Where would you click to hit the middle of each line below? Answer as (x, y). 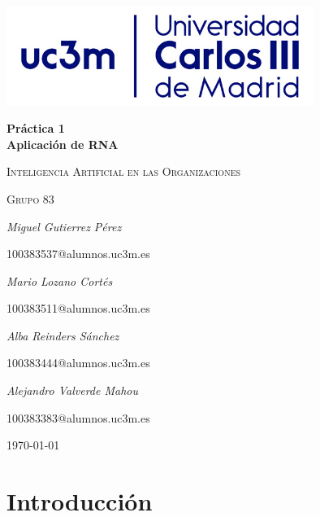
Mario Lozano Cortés (60, 280)
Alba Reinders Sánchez (63, 335)
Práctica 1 (36, 128)
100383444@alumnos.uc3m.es (78, 363)
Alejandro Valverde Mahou (73, 390)
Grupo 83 (30, 198)
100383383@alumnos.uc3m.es (78, 417)
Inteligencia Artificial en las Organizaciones (124, 171)
